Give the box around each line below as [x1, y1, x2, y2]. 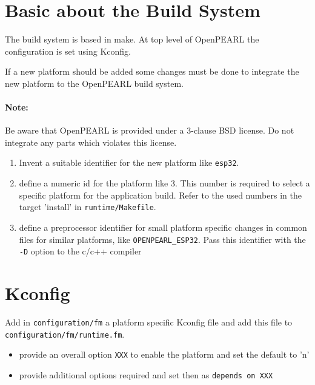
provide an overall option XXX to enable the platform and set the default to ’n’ [19, 348, 310, 361]
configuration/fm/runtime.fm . [5, 327, 125, 340]
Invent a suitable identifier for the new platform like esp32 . [19, 156, 239, 169]
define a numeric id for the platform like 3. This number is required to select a [19, 177, 310, 189]
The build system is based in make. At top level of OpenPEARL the [5, 33, 259, 46]
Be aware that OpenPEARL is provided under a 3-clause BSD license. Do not [5, 124, 294, 137]
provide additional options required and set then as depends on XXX [19, 368, 273, 381]
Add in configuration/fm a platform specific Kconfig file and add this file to [5, 316, 293, 329]
